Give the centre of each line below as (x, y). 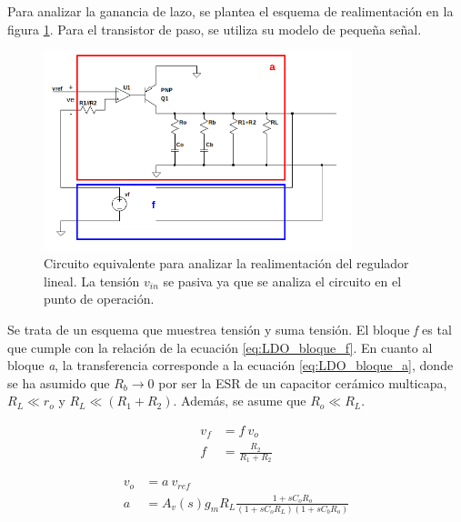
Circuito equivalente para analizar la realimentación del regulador (226, 263)
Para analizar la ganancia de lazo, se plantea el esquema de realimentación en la (230, 11)
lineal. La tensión (92, 281)
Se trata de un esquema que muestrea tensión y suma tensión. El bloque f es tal (230, 329)
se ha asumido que (59, 382)
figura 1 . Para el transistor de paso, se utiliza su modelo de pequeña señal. (215, 29)
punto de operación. (99, 299)
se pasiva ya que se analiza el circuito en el (282, 281)
